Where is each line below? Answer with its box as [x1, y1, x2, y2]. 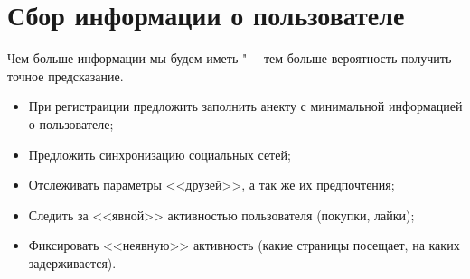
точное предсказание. [7, 66, 124, 85]
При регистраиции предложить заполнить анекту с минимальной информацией [28, 97, 463, 116]
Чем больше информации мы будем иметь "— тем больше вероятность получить [7, 49, 452, 68]
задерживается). [28, 253, 117, 272]
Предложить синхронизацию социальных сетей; [28, 144, 291, 163]
